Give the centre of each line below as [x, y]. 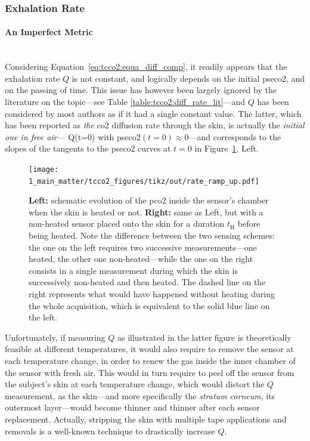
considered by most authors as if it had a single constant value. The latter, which [153, 113]
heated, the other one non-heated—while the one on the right [141, 259]
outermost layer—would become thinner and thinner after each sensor [132, 407]
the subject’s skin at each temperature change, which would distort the [135, 384]
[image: [44, 169]
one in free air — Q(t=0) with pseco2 [73, 136]
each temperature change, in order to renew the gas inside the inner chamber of [150, 361]
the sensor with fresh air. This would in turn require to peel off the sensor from [150, 372]
